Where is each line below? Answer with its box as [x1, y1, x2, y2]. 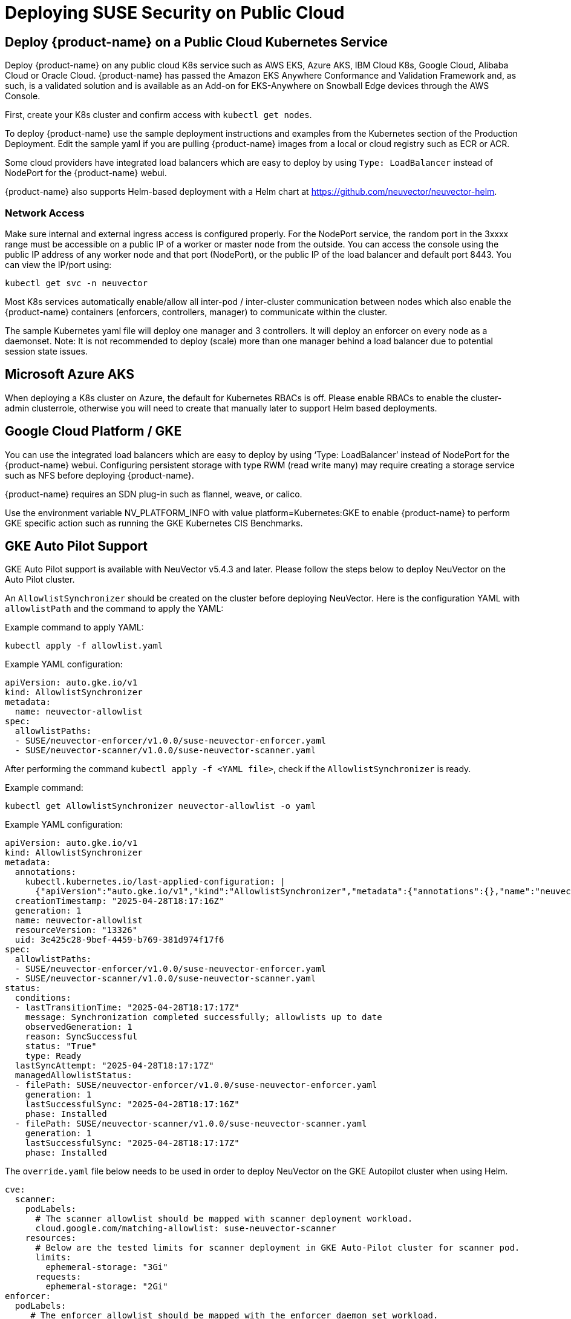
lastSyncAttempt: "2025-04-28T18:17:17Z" [15, 1061, 214, 1071]
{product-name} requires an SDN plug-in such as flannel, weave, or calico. [5, 488, 302, 499]
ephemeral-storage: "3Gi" [45, 1262, 168, 1272]
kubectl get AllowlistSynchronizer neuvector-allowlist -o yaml [5, 801, 316, 811]
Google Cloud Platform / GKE [5, 424, 182, 439]
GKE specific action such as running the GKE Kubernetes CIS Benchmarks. [5, 517, 303, 528]
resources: [25, 1233, 77, 1243]
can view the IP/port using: [5, 259, 112, 270]
